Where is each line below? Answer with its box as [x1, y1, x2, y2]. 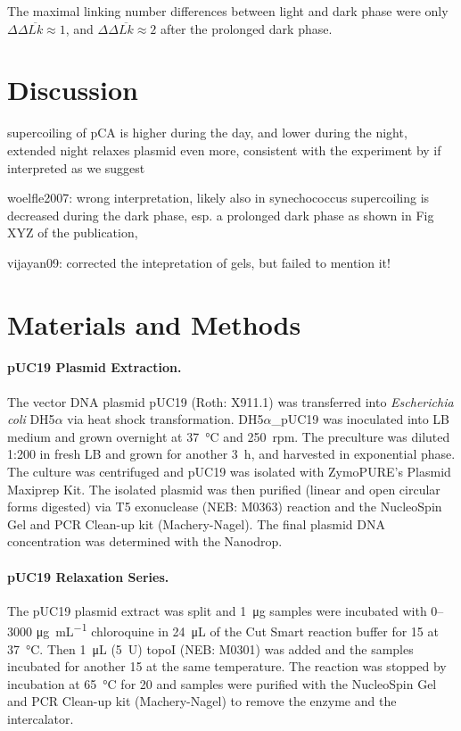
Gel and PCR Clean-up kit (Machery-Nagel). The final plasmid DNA [7, 514, 385, 533]
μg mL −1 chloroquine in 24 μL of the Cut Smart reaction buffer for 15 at [36, 619, 439, 641]
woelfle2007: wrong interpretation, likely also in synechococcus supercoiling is [7, 188, 430, 207]
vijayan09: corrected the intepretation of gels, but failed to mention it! [7, 253, 391, 271]
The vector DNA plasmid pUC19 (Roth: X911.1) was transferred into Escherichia [7, 392, 454, 411]
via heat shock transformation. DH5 [67, 410, 264, 428]
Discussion [7, 71, 138, 108]
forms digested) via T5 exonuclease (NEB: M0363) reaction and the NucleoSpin [7, 497, 442, 516]
